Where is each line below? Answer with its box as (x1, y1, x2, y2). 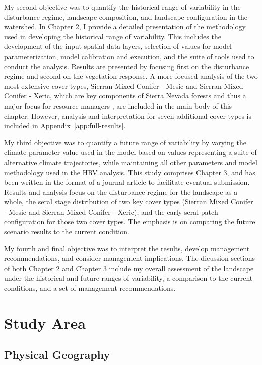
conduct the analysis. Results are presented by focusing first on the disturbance (4, 61, 249, 71)
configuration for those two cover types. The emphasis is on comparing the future (4, 216, 255, 227)
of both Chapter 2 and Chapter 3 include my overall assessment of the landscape (4, 263, 254, 273)
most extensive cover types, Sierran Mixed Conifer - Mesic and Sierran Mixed (4, 80, 243, 91)
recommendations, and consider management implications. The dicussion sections (4, 253, 255, 264)
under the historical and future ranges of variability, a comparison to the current (4, 273, 253, 283)
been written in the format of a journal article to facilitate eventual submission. (4, 177, 250, 187)
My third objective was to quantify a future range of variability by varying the (4, 137, 246, 147)
